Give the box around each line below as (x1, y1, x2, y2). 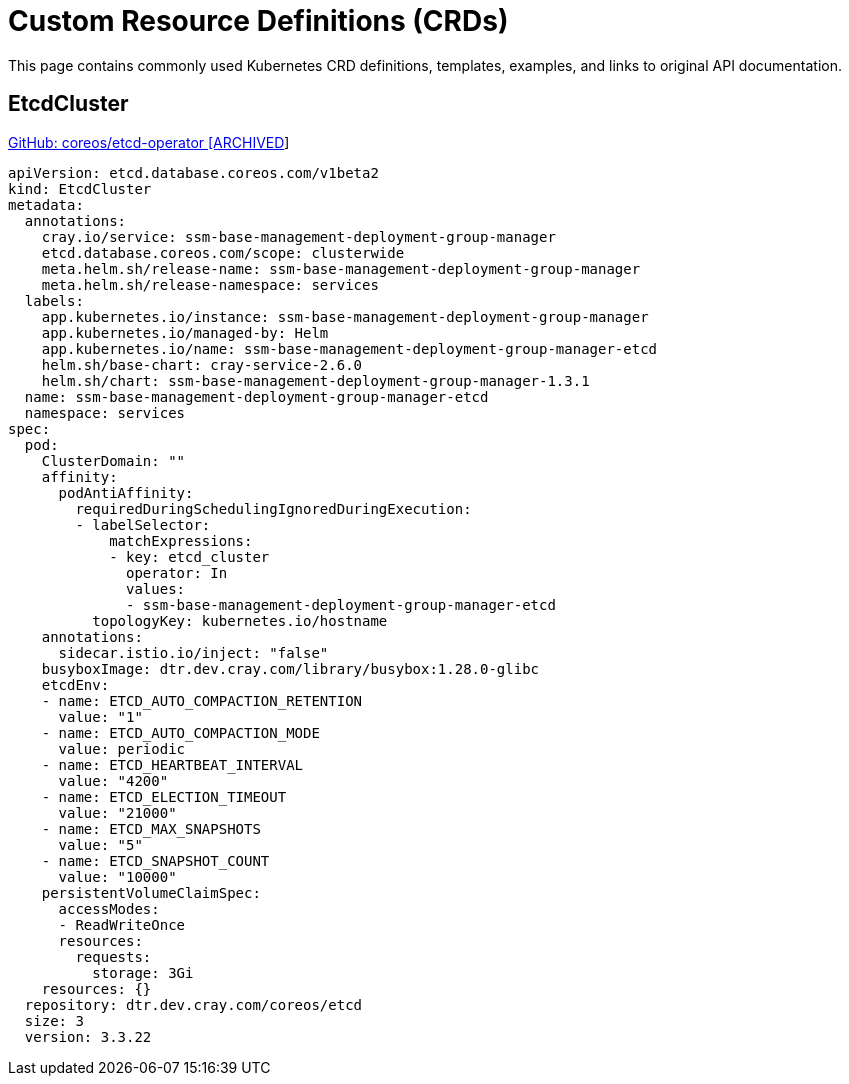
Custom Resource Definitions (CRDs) (8, 4, 509, 38)
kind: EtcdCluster (8, 180, 152, 197)
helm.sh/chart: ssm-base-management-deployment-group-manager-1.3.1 (41, 372, 590, 389)
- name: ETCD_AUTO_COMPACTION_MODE (41, 724, 320, 741)
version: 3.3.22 (24, 1028, 152, 1045)
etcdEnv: (41, 676, 110, 693)
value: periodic (58, 740, 186, 757)
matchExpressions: (109, 532, 253, 549)
